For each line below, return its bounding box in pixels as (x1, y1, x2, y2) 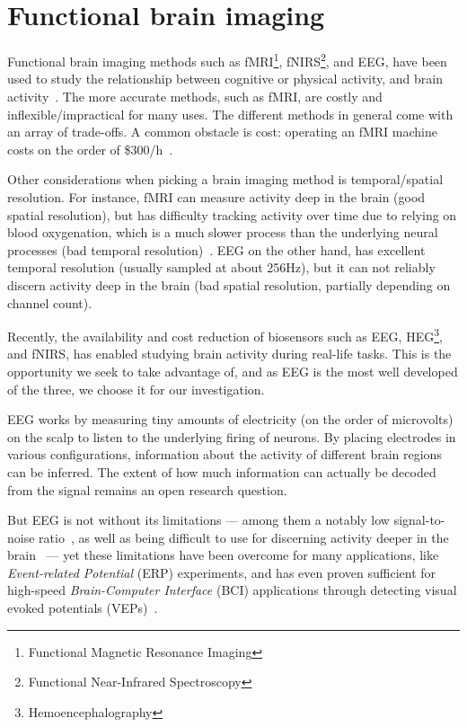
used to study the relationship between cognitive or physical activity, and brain (7, 69, 444, 88)
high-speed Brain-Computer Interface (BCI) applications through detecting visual (7, 581, 457, 599)
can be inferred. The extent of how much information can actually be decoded (7, 462, 436, 481)
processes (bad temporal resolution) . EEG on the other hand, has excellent (7, 240, 426, 259)
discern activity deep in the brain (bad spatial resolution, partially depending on (7, 275, 451, 294)
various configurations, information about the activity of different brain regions (7, 445, 442, 464)
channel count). (7, 293, 93, 312)
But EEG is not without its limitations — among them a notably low (7, 510, 390, 529)
